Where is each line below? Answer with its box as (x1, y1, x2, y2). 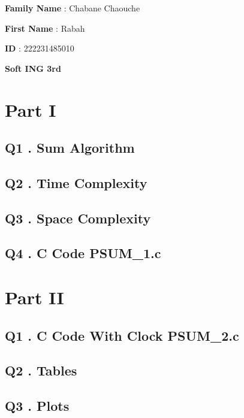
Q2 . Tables (5, 361, 77, 380)
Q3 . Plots (5, 396, 70, 415)
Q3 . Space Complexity (5, 208, 151, 227)
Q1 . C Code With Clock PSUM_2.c (5, 326, 239, 344)
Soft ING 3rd (5, 62, 61, 74)
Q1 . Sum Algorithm (5, 138, 135, 157)
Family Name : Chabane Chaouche (5, 2, 140, 14)
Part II (5, 285, 64, 310)
